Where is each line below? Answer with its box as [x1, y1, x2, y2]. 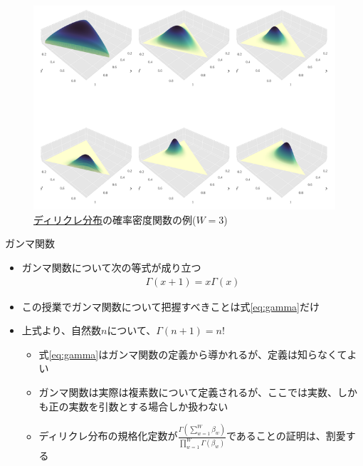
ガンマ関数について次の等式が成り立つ [21, 260, 201, 275]
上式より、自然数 [21, 323, 101, 338]
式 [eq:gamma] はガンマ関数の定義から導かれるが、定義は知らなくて [38, 346, 347, 361]
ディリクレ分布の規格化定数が [38, 428, 178, 443]
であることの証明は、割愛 [226, 428, 346, 443]
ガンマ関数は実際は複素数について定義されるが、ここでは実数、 [38, 385, 337, 400]
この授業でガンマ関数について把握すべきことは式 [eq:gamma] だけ [21, 299, 320, 314]
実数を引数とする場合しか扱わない [68, 398, 228, 413]
